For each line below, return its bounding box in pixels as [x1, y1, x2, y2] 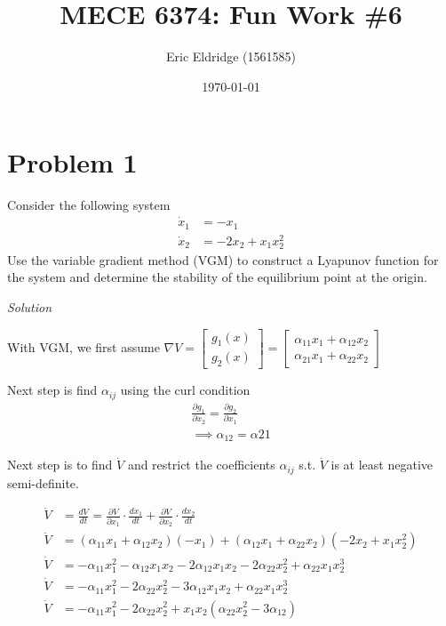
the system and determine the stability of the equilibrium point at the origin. [7, 268, 427, 286]
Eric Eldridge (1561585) [166, 47, 296, 66]
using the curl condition [120, 381, 251, 399]
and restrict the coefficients [127, 455, 275, 474]
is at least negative [331, 455, 433, 474]
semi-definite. [7, 473, 79, 492]
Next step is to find [7, 455, 113, 474]
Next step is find [7, 381, 98, 399]
